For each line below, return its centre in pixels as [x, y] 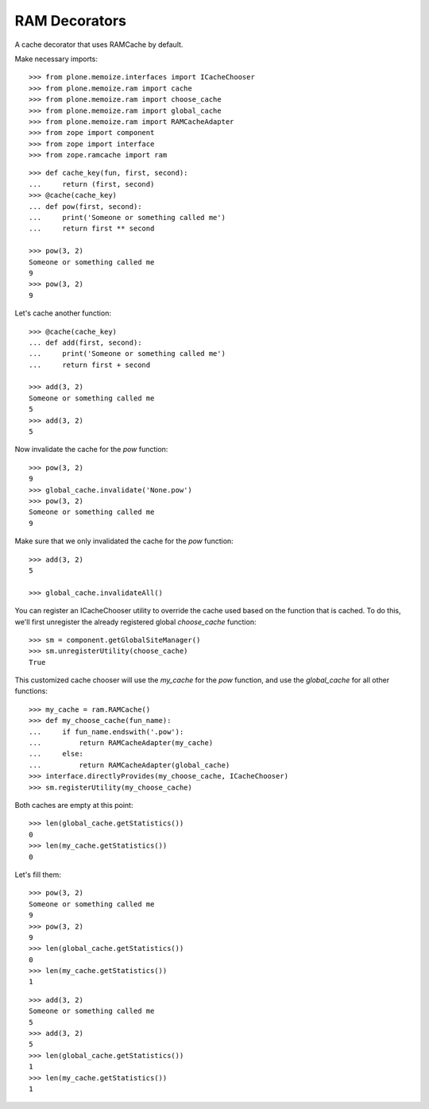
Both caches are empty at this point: [74, 805]
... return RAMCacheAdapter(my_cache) [121, 743]
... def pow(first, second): [85, 206]
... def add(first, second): [85, 342]
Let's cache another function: [63, 313]
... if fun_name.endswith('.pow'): [106, 732]
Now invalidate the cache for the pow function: [91, 450]
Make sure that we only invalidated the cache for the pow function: [124, 541]
